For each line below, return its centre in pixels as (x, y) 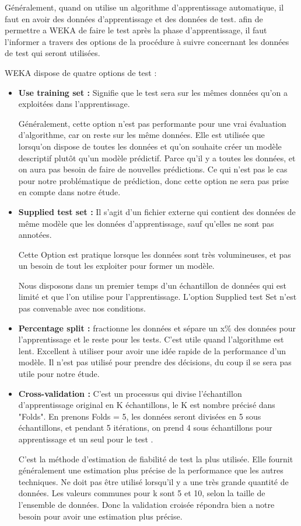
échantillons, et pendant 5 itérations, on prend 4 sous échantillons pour (145, 428)
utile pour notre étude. (59, 374)
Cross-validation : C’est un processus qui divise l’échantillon (130, 393)
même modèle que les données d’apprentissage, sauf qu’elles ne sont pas (146, 223)
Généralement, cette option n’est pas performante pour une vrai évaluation (152, 123)
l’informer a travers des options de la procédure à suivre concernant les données (147, 41)
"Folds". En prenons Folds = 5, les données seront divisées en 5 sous (140, 416)
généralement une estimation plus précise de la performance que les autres (151, 470)
